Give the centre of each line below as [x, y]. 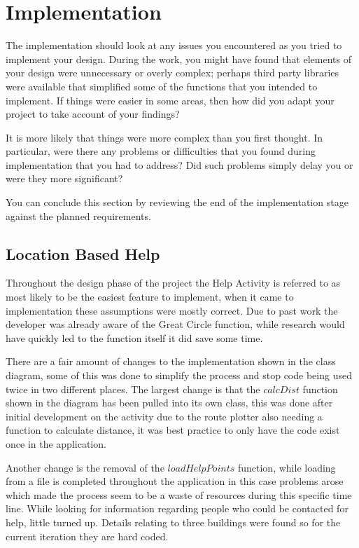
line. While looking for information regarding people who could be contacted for [177, 508]
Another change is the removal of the [85, 467]
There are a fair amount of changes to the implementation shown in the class [171, 361]
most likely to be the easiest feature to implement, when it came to [150, 297]
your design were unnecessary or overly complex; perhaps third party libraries [173, 73]
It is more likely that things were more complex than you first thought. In [164, 137]
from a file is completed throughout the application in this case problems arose [175, 481]
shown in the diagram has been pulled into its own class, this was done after [169, 403]
